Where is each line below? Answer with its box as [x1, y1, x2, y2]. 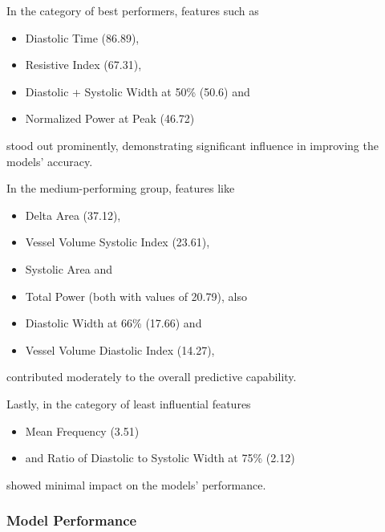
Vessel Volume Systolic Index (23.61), [25, 234, 210, 250]
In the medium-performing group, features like [6, 180, 235, 197]
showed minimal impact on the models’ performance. [6, 476, 266, 493]
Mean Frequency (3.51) [25, 422, 140, 439]
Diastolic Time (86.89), [25, 29, 140, 46]
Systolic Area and [25, 260, 113, 277]
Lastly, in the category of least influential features [6, 395, 251, 412]
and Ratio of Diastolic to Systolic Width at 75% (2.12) [25, 449, 295, 466]
